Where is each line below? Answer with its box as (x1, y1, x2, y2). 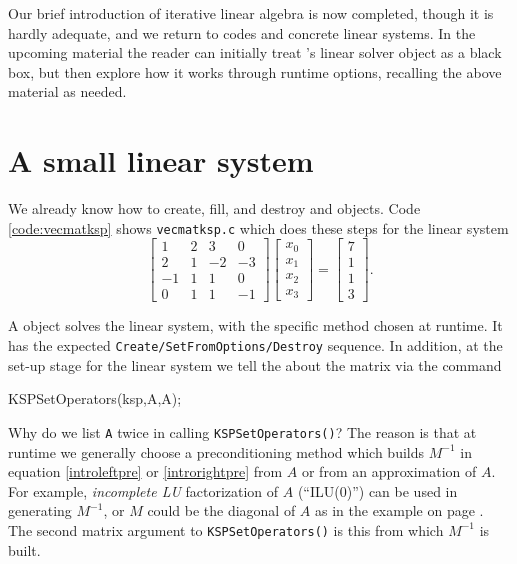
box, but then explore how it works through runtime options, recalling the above (8, 61, 502, 82)
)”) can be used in (346, 480, 458, 501)
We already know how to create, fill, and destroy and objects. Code (8, 198, 421, 219)
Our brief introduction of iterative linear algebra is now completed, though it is (8, 3, 494, 23)
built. (8, 539, 41, 560)
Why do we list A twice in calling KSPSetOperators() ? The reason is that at (8, 421, 477, 442)
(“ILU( (297, 480, 340, 501)
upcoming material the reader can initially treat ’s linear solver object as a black (8, 42, 502, 63)
